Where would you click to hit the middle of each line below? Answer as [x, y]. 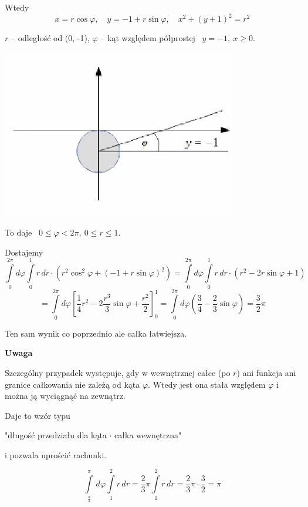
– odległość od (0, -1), [50, 38]
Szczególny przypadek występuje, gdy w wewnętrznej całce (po [118, 372]
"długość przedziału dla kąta [56, 435]
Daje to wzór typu [38, 415]
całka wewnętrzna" [148, 435]
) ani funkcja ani [266, 372]
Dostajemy [24, 252]
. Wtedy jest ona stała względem [207, 384]
